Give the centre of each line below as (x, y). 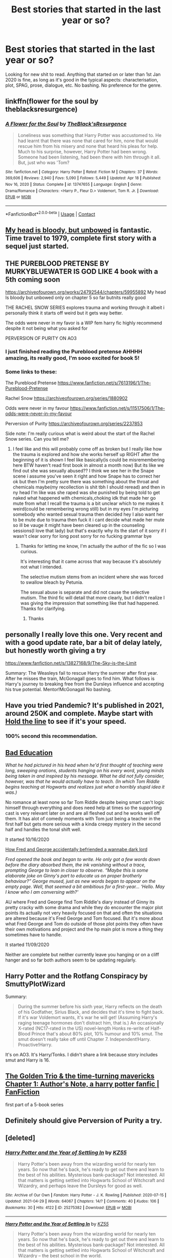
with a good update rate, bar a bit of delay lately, (84, 643)
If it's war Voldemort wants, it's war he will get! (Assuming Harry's (88, 1017)
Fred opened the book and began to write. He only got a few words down (83, 859)
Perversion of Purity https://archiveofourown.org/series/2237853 (74, 423)
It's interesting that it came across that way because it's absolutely (91, 561)
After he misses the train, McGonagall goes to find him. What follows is (80, 678)
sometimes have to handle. (34, 934)
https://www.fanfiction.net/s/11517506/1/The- (117, 408)
